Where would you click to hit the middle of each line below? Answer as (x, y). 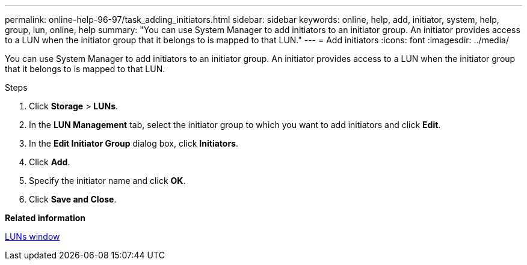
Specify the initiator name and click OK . (107, 181)
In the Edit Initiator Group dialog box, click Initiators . (134, 143)
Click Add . (50, 162)
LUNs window (32, 236)
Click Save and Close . (73, 199)
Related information (45, 218)
